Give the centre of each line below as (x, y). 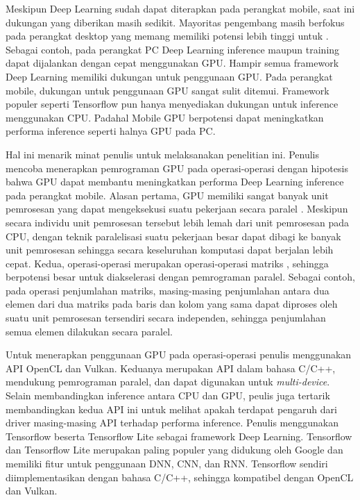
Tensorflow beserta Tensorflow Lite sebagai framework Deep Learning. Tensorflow (179, 436)
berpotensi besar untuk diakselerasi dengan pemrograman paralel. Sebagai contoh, (180, 277)
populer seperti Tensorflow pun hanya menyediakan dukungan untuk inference (172, 104)
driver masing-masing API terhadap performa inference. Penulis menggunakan (172, 423)
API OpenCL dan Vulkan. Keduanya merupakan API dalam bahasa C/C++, (171, 368)
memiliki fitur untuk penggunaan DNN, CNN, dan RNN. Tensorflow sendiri (167, 463)
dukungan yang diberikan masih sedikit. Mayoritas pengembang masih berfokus (175, 22)
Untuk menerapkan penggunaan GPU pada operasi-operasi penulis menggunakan (179, 355)
